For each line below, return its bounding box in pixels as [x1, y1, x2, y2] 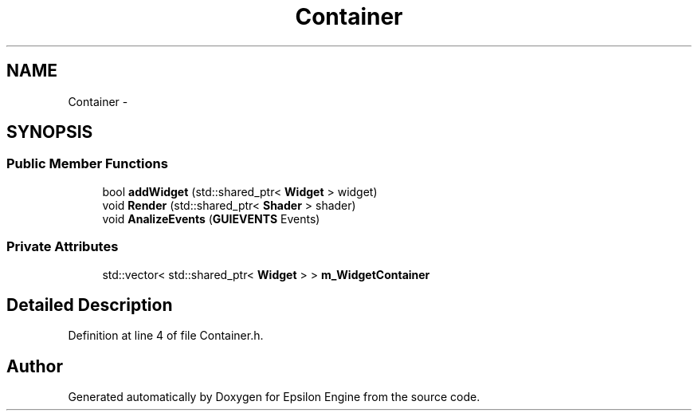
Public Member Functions [6, 155, 168, 172]
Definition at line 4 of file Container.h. [68, 328, 264, 343]
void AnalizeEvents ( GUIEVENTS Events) [102, 211, 320, 226]
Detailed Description [6, 294, 173, 315]
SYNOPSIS [6, 122, 93, 143]
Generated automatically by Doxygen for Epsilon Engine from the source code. [68, 390, 480, 404]
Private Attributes [6, 238, 119, 255]
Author [6, 356, 63, 376]
